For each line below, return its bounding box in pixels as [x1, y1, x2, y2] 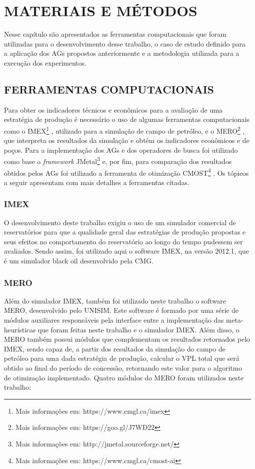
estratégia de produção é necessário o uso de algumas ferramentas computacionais [4, 114, 250, 124]
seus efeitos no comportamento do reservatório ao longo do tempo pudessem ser [4, 236, 243, 246]
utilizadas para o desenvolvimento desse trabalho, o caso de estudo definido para [4, 38, 246, 48]
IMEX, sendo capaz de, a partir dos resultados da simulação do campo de [4, 343, 226, 353]
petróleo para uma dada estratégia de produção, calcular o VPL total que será [4, 353, 239, 363]
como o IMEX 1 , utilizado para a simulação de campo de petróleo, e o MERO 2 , [4, 124, 245, 136]
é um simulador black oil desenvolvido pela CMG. [4, 256, 153, 266]
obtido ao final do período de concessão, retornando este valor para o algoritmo [4, 362, 242, 373]
